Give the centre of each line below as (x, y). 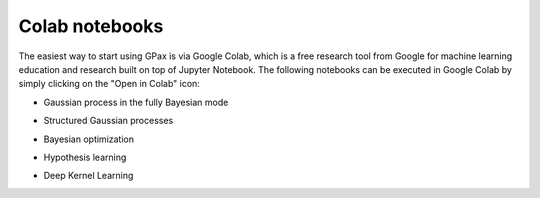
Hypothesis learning (85, 157)
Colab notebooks (91, 26)
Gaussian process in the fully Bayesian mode (136, 102)
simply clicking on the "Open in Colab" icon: (109, 84)
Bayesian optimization (89, 139)
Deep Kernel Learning (88, 176)
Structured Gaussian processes (108, 121)
